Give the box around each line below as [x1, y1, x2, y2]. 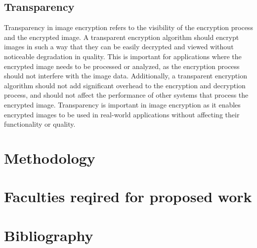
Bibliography [4, 225, 93, 245]
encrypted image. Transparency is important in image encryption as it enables [4, 99, 241, 109]
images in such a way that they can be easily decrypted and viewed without [4, 41, 234, 52]
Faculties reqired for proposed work [4, 186, 252, 207]
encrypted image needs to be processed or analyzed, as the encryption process [4, 61, 240, 71]
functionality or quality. [4, 119, 76, 129]
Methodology [4, 147, 95, 168]
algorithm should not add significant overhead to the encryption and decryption [4, 80, 246, 90]
